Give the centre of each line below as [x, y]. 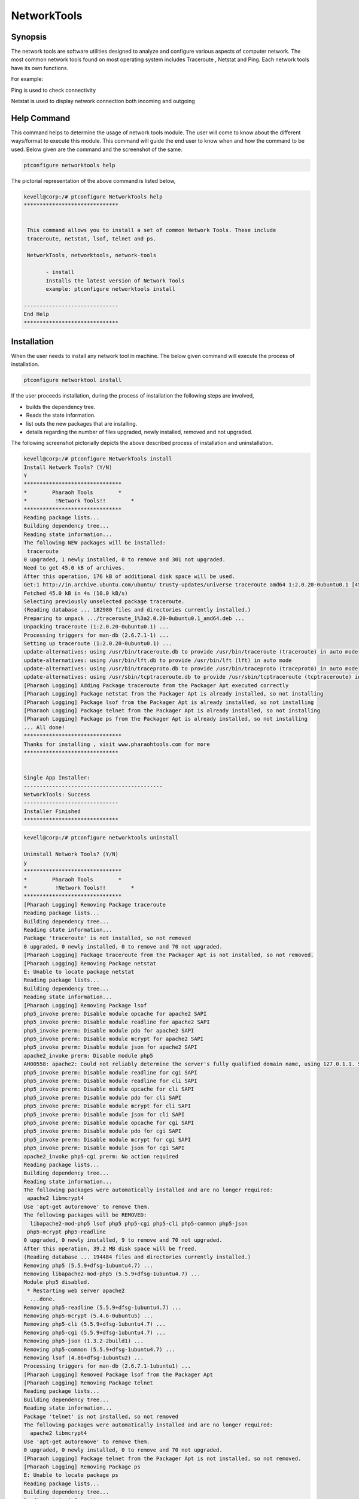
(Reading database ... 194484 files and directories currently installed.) [137, 1257]
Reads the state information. [61, 415]
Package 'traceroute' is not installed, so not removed [107, 938]
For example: [27, 79]
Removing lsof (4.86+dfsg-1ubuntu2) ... [83, 1357]
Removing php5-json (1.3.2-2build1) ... [83, 1341]
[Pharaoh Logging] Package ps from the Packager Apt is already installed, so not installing [166, 719]
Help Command [41, 118]
